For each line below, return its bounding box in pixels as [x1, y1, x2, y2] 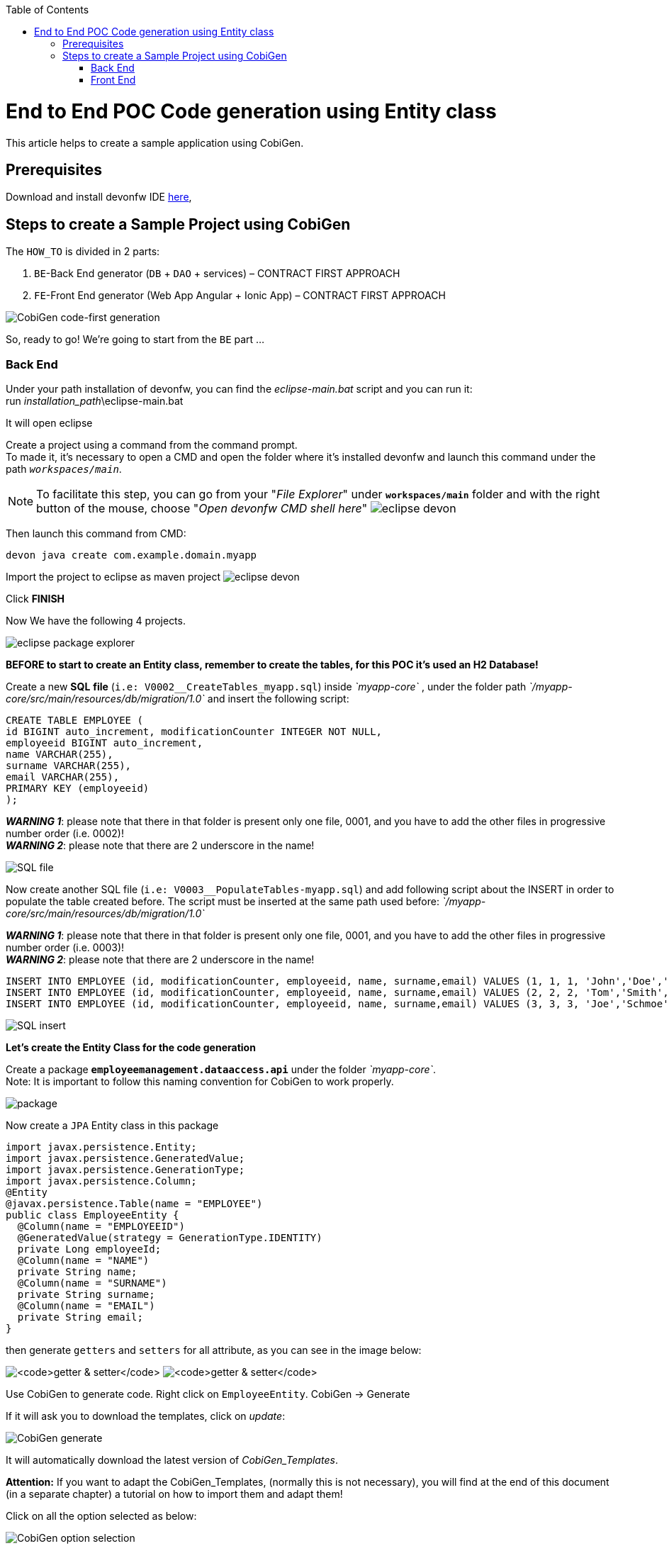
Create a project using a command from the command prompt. [6, 438, 298, 451]
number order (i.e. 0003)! [6, 941, 125, 953]
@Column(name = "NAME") [17, 1254, 150, 1266]
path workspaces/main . [6, 462, 122, 475]
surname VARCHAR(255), [6, 759, 132, 771]
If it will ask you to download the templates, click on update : [6, 1409, 286, 1422]
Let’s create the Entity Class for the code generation [6, 1041, 256, 1053]
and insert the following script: [207, 692, 349, 705]
